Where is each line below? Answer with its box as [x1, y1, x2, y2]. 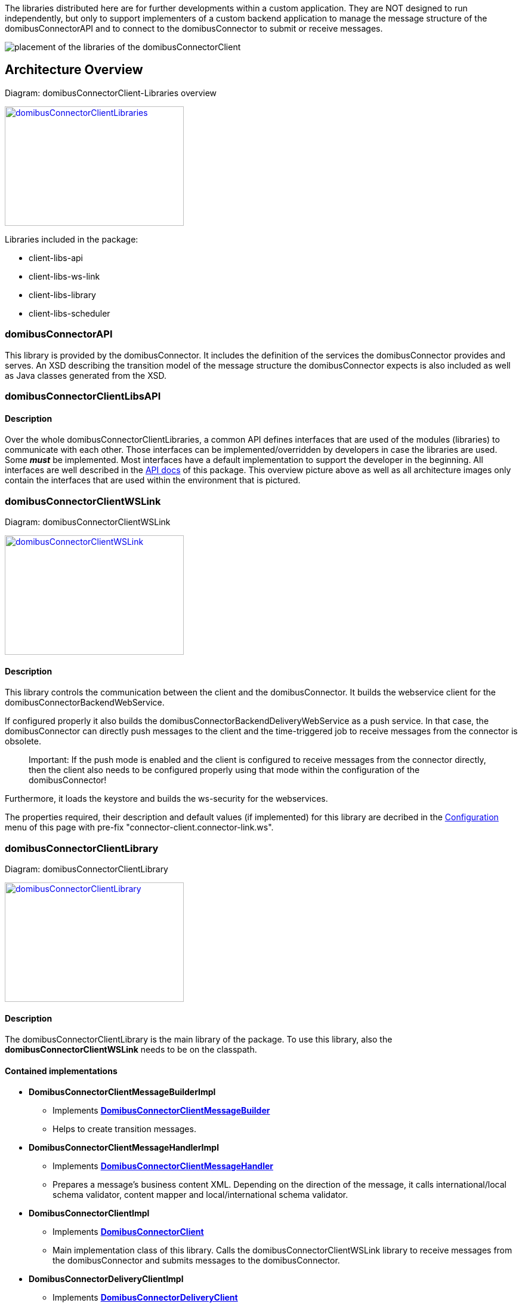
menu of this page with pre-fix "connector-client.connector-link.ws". [5, 822, 274, 833]
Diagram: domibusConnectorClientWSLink [5, 516, 171, 527]
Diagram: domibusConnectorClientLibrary [5, 863, 168, 874]
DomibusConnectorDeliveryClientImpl [29, 1274, 184, 1284]
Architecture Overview [5, 62, 143, 78]
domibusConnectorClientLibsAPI [5, 390, 161, 402]
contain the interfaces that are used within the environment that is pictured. [5, 475, 301, 486]
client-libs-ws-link [29, 271, 100, 281]
